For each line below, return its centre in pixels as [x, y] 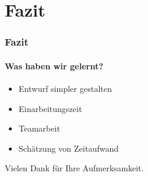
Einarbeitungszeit [50, 108]
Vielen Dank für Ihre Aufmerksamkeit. [74, 168]
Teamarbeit [39, 128]
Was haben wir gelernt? [54, 65]
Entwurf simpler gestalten [65, 89]
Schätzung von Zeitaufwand [68, 148]
